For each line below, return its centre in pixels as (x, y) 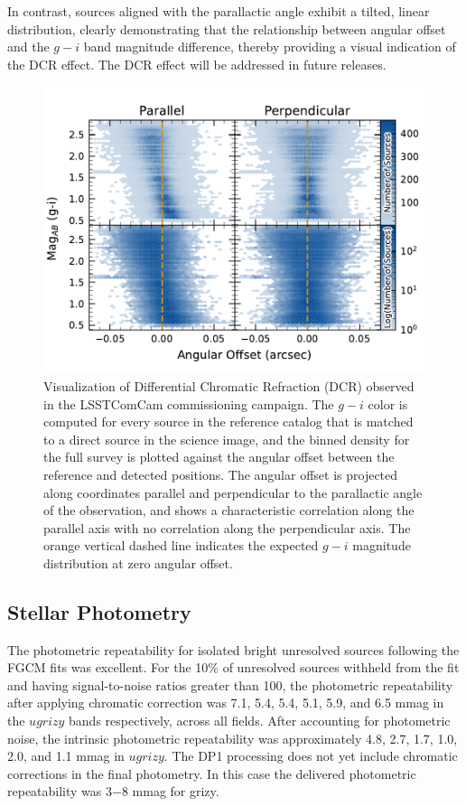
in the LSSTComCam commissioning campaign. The (189, 403)
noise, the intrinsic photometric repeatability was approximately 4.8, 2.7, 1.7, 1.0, (233, 738)
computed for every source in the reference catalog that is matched (228, 422)
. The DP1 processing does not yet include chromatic (311, 756)
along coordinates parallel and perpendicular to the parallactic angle (233, 492)
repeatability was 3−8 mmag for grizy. (113, 791)
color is (388, 403)
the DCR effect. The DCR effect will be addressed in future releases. (197, 64)
